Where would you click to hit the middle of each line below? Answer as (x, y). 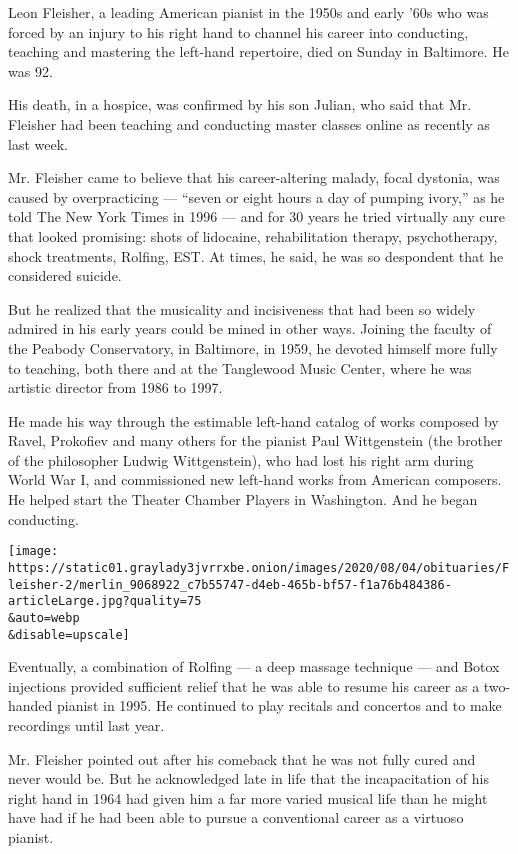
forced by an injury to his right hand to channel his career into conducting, (238, 31)
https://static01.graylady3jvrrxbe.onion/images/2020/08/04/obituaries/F (259, 567)
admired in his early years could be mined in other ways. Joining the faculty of (250, 328)
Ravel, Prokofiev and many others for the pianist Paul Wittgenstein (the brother (255, 440)
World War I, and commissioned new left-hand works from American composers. (255, 479)
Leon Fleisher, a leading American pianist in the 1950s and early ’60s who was (248, 12)
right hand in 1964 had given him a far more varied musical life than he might (248, 797)
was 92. (30, 70)
